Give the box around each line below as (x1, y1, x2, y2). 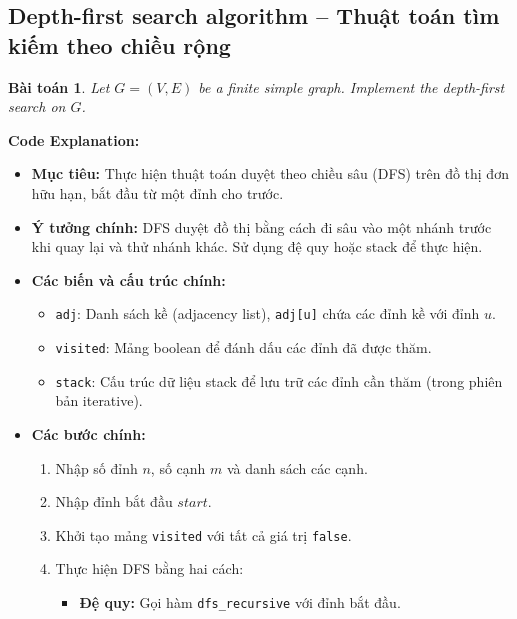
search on (8, 96, 66, 117)
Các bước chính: (31, 423, 146, 444)
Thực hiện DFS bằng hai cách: (55, 558, 244, 579)
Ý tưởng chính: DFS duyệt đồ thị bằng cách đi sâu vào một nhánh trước (31, 216, 492, 237)
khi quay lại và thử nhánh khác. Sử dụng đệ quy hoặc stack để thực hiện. (31, 236, 483, 257)
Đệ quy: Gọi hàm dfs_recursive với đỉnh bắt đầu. (79, 591, 401, 612)
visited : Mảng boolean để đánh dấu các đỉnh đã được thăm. (55, 337, 432, 357)
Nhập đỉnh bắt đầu (55, 491, 173, 512)
